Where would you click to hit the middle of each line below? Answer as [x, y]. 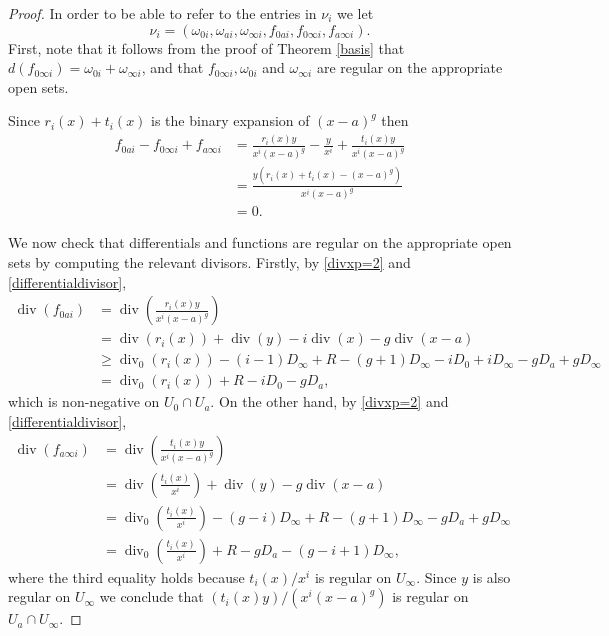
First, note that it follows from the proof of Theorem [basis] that [206, 47]
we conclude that [151, 596]
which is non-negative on [84, 401]
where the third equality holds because [126, 576]
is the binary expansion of [230, 120]
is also [491, 576]
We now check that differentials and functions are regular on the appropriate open [260, 242]
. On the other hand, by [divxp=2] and [329, 401]
